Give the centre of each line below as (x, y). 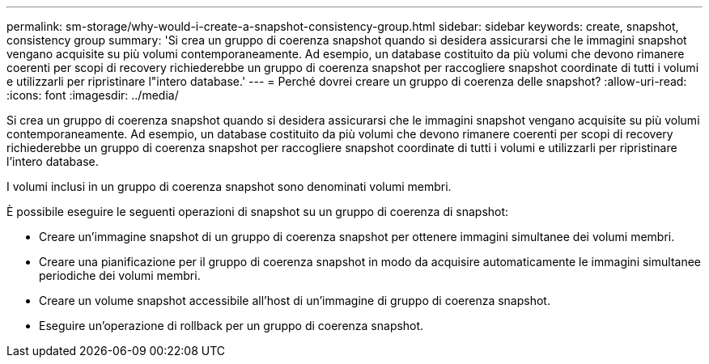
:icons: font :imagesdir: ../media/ (93, 95)
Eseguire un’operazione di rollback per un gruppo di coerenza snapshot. (231, 326)
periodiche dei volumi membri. (120, 275)
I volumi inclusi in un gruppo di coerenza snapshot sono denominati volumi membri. (229, 186)
